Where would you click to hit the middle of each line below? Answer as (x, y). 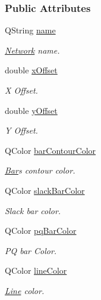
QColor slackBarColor (45, 190)
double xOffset (31, 70)
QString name (30, 30)
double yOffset (31, 110)
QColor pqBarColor (41, 231)
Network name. (32, 50)
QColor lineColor (36, 270)
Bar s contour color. (40, 170)
